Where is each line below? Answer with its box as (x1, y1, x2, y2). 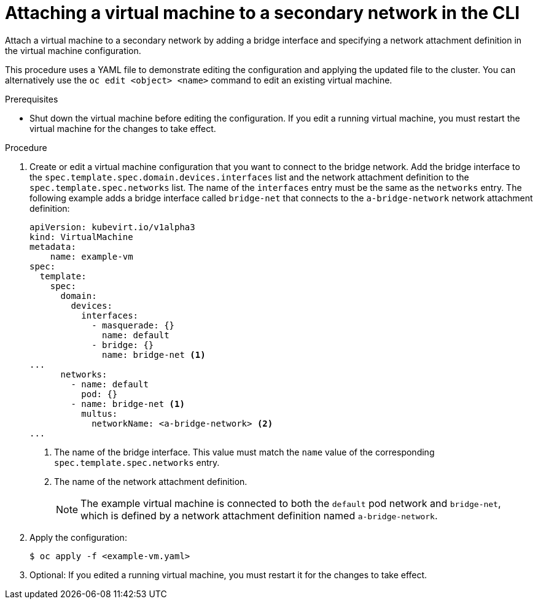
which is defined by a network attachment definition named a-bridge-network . (80, 509, 438, 522)
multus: (81, 408, 118, 419)
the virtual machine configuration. (5, 45, 141, 56)
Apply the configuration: (29, 532, 127, 543)
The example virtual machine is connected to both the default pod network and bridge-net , (80, 497, 501, 509)
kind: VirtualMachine (29, 231, 133, 242)
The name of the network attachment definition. (54, 476, 248, 487)
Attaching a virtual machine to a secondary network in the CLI (5, 2, 520, 23)
